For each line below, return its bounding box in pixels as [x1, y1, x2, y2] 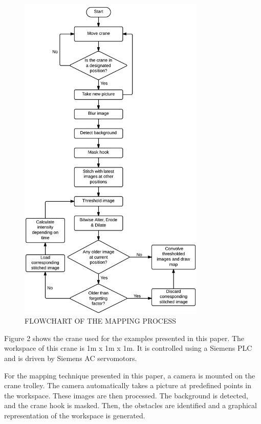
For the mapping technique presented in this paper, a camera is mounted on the [4, 370, 255, 380]
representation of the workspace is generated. [4, 410, 145, 421]
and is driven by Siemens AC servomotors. [4, 353, 137, 364]
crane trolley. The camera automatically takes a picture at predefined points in [4, 380, 251, 391]
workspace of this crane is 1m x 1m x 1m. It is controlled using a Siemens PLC [4, 343, 252, 353]
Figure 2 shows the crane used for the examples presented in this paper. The [4, 332, 245, 343]
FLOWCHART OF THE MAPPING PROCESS [25, 315, 177, 326]
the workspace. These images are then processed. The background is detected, [4, 390, 248, 400]
